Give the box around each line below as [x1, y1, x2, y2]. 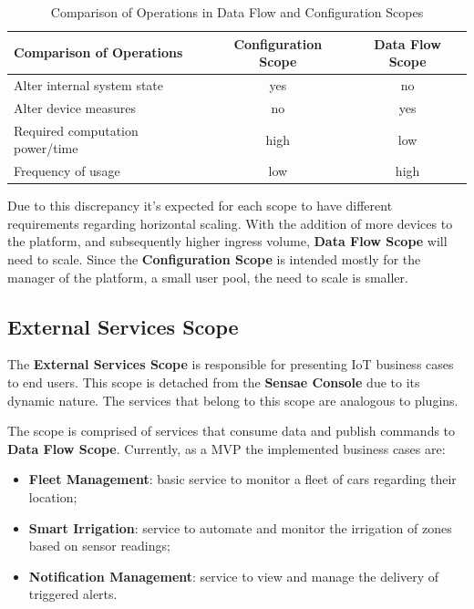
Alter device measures [14, 98, 136, 117]
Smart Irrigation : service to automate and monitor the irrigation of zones [28, 518, 452, 537]
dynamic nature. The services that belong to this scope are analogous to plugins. [7, 390, 459, 409]
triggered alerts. [28, 584, 118, 604]
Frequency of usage [14, 161, 120, 181]
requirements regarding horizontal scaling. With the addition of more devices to [7, 213, 453, 232]
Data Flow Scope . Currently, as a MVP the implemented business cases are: [7, 439, 446, 458]
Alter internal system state [14, 76, 164, 95]
